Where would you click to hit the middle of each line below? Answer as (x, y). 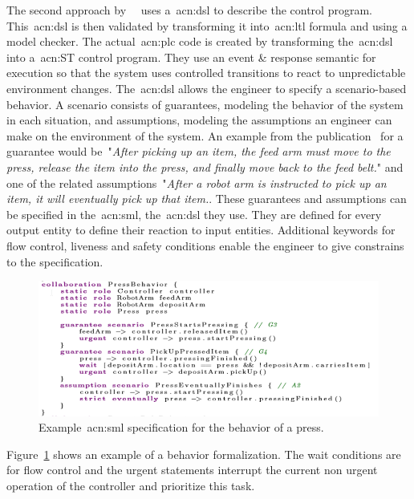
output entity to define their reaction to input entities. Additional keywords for (201, 230)
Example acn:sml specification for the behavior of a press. (181, 427)
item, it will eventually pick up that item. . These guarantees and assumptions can (207, 199)
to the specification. (55, 261)
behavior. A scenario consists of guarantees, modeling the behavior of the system (205, 104)
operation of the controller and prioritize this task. (131, 485)
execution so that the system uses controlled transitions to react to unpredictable (206, 73)
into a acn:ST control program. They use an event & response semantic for (191, 57)
